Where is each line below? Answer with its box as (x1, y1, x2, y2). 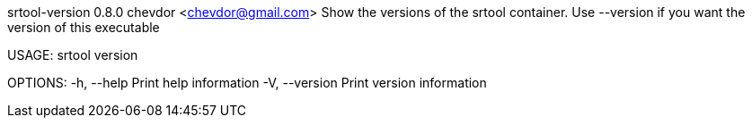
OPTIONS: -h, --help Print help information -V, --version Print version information (7, 75, 487, 90)
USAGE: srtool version (7, 47, 138, 62)
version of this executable (7, 20, 160, 35)
